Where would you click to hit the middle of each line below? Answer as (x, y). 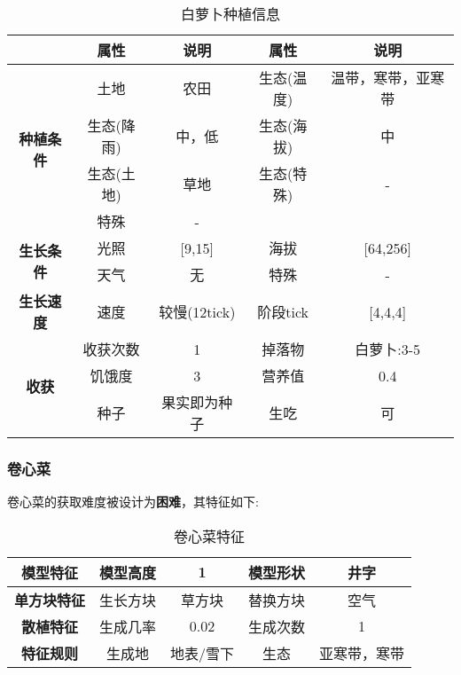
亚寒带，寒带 (362, 653)
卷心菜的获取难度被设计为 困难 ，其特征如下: (133, 502)
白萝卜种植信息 (230, 14)
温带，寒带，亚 (381, 78)
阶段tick (283, 312)
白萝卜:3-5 (388, 349)
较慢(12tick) (197, 312)
